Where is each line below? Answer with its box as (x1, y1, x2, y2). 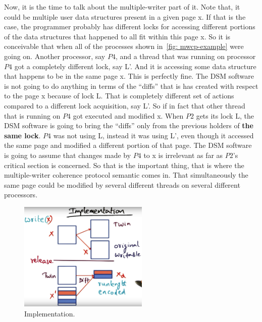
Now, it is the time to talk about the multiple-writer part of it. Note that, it (4, 2, 240, 12)
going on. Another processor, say (4, 50, 106, 61)
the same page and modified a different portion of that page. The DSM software (4, 140, 252, 150)
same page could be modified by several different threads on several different (4, 179, 240, 190)
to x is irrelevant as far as (143, 149, 223, 160)
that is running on (4, 110, 61, 121)
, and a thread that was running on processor (115, 50, 256, 61)
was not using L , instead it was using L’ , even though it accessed (53, 130, 254, 140)
